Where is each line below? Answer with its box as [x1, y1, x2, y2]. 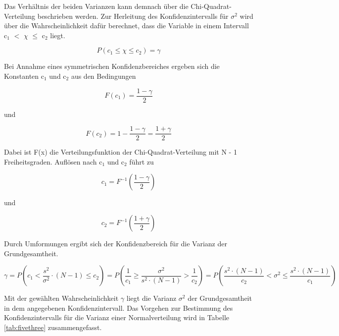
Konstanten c [4, 70, 44, 81]
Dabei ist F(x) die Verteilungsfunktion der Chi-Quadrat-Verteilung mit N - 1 [4, 147, 237, 157]
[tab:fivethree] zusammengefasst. [4, 322, 102, 333]
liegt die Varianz [126, 293, 177, 303]
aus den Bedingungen [71, 70, 136, 81]
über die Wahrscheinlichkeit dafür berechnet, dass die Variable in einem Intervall [4, 20, 249, 31]
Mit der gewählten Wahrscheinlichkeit [4, 293, 119, 303]
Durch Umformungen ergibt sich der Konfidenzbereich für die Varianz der [4, 238, 227, 249]
